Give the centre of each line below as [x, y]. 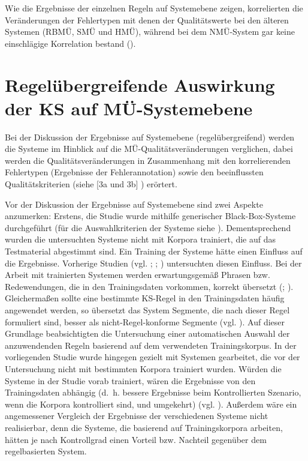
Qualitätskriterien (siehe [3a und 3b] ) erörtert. [91, 184]
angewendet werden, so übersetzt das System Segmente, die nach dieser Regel [147, 310]
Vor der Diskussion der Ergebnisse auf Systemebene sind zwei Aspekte [134, 204]
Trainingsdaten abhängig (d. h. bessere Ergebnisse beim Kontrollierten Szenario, [153, 392]
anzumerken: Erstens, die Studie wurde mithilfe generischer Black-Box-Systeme [150, 216]
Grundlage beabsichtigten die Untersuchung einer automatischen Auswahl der [147, 333]
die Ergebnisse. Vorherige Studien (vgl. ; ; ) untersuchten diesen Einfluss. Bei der [153, 263]
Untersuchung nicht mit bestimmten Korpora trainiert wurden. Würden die [143, 368]
